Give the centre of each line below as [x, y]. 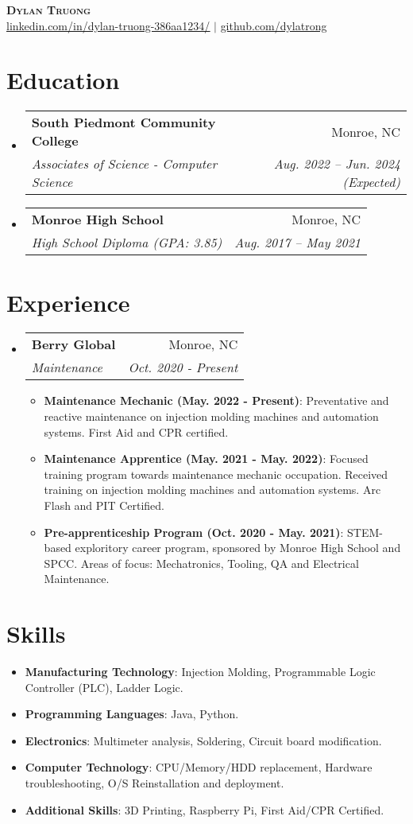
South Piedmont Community [124, 122]
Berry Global [73, 344]
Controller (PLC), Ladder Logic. [104, 687]
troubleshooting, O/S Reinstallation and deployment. [154, 783]
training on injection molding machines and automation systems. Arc [212, 490]
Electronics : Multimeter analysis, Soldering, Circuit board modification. [203, 740]
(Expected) [371, 182]
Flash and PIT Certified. [104, 505]
